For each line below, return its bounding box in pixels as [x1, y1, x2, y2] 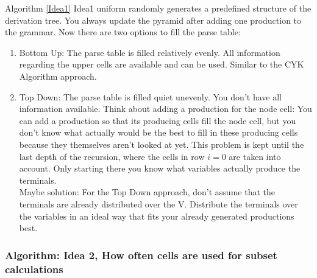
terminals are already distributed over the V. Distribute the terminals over [19, 197, 298, 210]
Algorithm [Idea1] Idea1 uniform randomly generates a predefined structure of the [5, 2, 312, 14]
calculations [5, 261, 63, 276]
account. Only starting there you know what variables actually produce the [19, 162, 301, 175]
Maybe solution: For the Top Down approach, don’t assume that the [19, 186, 275, 198]
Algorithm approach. [19, 69, 97, 82]
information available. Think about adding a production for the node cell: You [19, 102, 312, 115]
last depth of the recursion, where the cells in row [19, 150, 205, 162]
